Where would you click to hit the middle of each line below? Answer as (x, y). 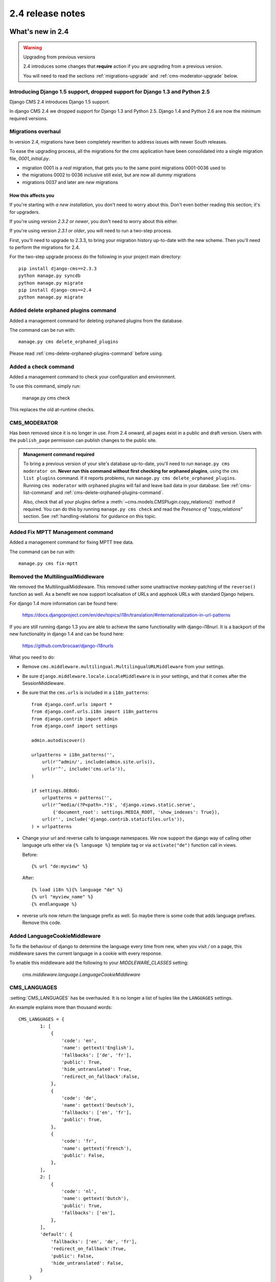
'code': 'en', (79, 1040)
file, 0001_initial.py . (30, 158)
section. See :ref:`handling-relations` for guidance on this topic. (90, 516)
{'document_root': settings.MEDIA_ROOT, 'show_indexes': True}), (136, 812)
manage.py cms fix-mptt (48, 564)
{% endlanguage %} (54, 904)
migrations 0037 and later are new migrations (70, 182)
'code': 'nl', (79, 1191)
